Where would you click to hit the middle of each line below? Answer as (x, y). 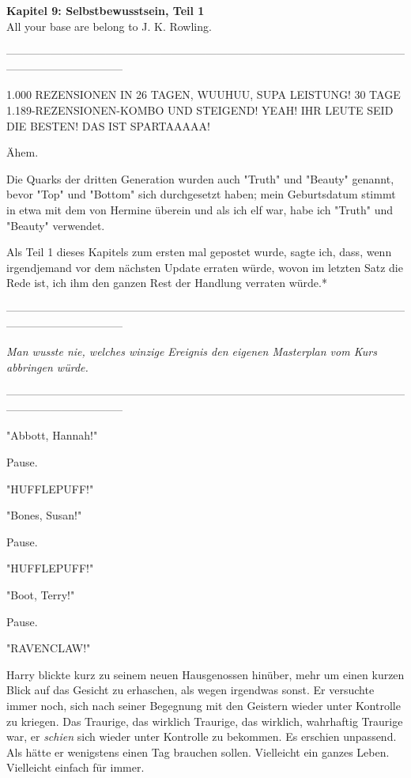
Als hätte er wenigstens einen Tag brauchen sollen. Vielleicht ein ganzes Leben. (198, 752)
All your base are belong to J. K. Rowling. (109, 26)
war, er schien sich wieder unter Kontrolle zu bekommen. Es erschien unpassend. (202, 736)
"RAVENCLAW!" (49, 648)
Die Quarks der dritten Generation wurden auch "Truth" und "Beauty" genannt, (200, 178)
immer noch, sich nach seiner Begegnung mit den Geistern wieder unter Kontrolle (204, 705)
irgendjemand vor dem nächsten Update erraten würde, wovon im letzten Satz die (205, 267)
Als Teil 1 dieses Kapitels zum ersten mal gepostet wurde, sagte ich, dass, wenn (199, 252)
